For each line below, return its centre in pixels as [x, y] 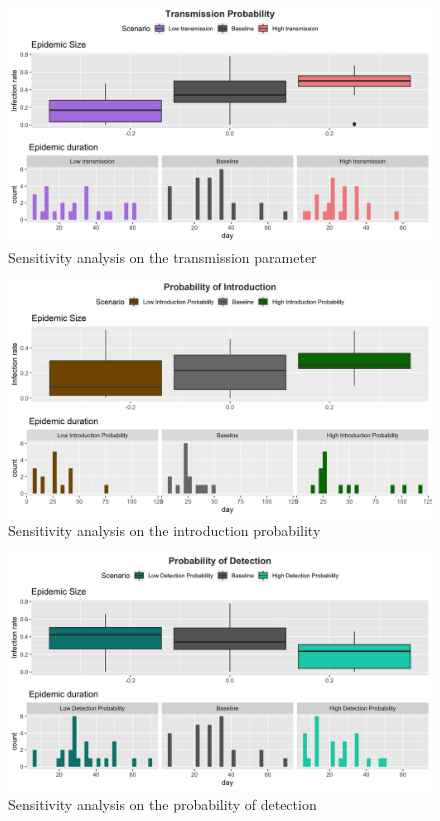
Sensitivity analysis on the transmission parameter [162, 256]
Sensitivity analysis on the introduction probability [164, 530]
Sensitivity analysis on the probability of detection [162, 803]
